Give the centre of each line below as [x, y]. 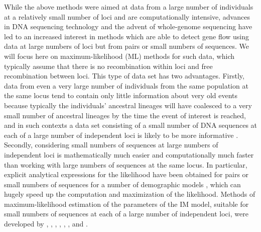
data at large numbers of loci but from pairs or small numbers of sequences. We [126, 46]
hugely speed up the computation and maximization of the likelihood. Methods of [130, 194]
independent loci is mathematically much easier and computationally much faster [129, 154]
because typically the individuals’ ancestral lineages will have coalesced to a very [128, 105]
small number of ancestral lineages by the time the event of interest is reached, [125, 115]
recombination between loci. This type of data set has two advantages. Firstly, [124, 76]
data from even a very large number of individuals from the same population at [126, 85]
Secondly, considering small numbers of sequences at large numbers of [111, 145]
